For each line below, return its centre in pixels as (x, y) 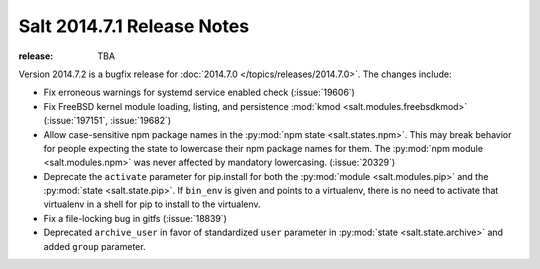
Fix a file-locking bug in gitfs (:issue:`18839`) (135, 218)
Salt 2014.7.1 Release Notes (134, 26)
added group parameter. (94, 246)
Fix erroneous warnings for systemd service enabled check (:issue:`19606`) (199, 92)
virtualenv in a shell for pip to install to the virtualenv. (152, 204)
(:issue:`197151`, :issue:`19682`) (107, 121)
